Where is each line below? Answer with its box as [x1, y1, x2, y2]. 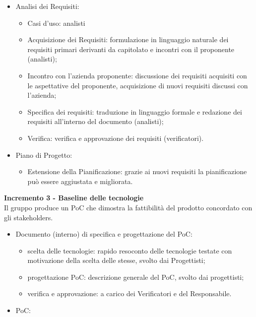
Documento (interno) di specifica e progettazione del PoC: [15, 229, 192, 239]
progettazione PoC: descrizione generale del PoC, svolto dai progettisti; [27, 271, 244, 282]
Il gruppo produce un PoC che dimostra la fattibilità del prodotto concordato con [4, 202, 253, 212]
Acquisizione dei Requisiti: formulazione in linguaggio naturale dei [27, 34, 229, 45]
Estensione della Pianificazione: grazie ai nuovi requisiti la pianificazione [27, 166, 247, 177]
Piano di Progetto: [15, 149, 72, 160]
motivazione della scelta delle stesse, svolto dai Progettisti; [27, 255, 205, 265]
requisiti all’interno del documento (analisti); [27, 116, 164, 127]
